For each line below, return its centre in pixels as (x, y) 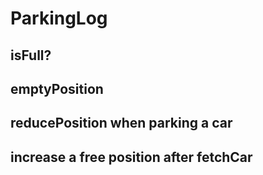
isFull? (31, 55)
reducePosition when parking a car (121, 123)
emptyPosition (57, 88)
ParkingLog (59, 18)
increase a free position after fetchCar (131, 157)
